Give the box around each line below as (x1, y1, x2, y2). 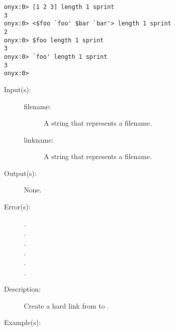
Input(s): (4, 84, 31, 94)
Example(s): (4, 317, 41, 328)
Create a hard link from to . (24, 300, 109, 311)
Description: (4, 284, 41, 294)
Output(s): (4, 167, 37, 178)
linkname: (24, 134, 54, 145)
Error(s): (4, 201, 31, 212)
